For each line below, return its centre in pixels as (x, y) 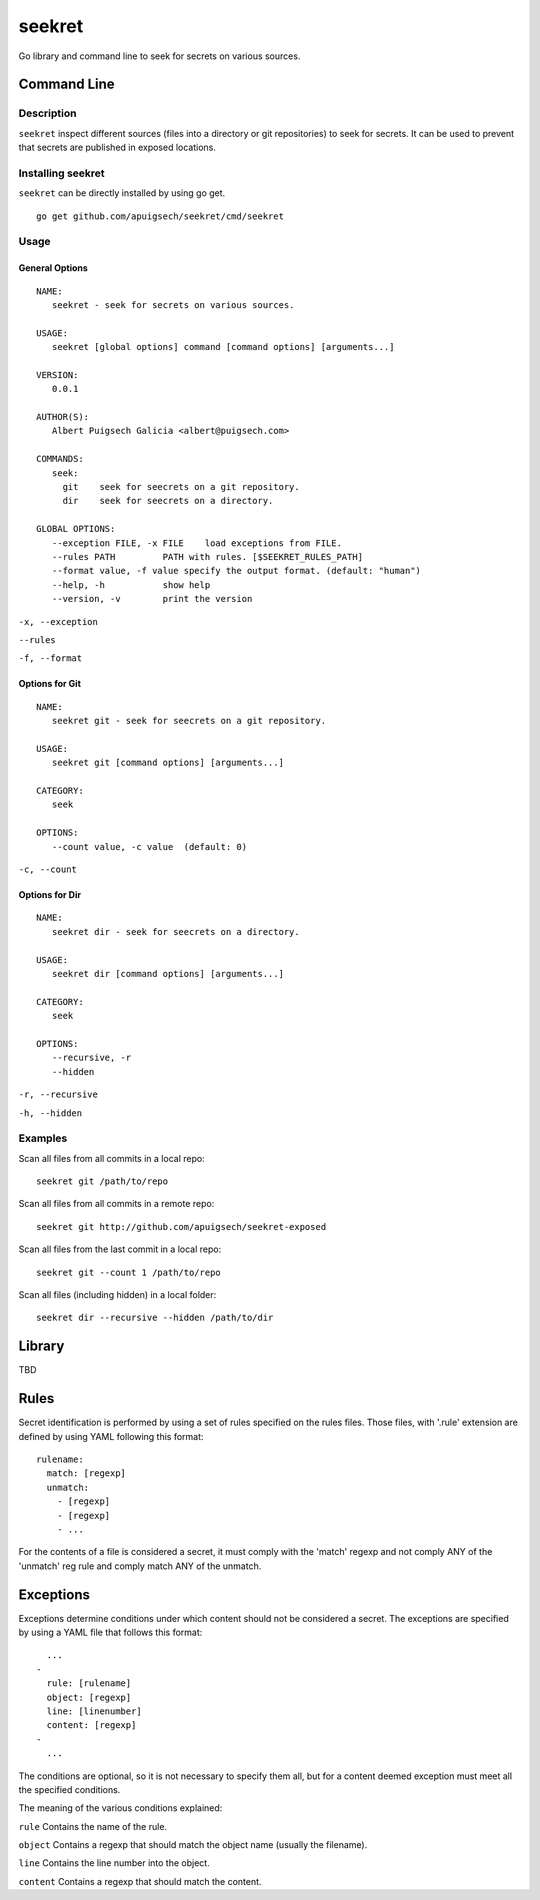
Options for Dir (50, 895)
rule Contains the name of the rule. (93, 1826)
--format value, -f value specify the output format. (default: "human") (236, 571)
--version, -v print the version (152, 599)
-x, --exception (58, 621)
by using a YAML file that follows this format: (110, 1632)
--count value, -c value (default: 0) (149, 846)
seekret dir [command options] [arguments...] (168, 973)
